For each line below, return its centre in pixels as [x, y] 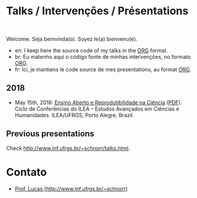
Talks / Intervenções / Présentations [97, 11]
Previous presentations [50, 134]
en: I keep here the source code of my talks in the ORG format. [91, 50]
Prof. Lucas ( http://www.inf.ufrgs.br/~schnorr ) [71, 188]
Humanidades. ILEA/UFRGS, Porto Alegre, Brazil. [74, 115]
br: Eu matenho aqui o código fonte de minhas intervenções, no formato [103, 56]
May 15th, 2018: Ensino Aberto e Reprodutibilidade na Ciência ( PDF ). [98, 102]
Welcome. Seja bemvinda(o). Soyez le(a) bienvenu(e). [72, 39]
